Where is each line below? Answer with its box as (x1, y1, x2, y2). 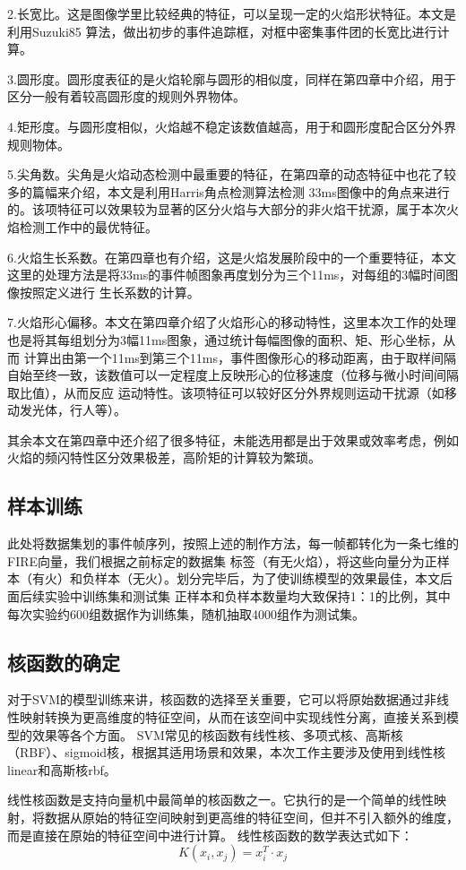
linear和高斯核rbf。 (7, 760, 116, 779)
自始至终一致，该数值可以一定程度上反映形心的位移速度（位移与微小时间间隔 (7, 366, 459, 384)
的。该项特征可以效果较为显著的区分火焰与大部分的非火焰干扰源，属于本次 (7, 200, 446, 219)
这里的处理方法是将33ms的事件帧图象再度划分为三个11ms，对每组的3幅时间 (7, 265, 446, 284)
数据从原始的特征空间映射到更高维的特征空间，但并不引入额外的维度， (44, 808, 459, 826)
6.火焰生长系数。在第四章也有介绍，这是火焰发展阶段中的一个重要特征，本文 (7, 247, 456, 266)
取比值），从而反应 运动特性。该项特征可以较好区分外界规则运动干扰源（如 (7, 383, 444, 401)
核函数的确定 (7, 648, 120, 676)
